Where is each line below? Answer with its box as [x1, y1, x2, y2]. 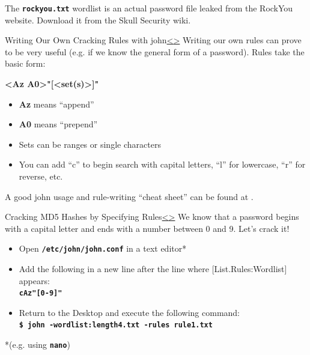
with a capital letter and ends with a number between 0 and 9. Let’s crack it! [5, 222, 290, 234]
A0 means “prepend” [19, 118, 98, 130]
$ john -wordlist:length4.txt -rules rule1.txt [19, 321, 213, 330]
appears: [19, 274, 50, 287]
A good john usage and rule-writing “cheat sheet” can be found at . [5, 190, 254, 202]
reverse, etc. [19, 170, 63, 182]
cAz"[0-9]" [19, 289, 62, 298]
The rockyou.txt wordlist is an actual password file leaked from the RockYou [5, 2, 293, 14]
